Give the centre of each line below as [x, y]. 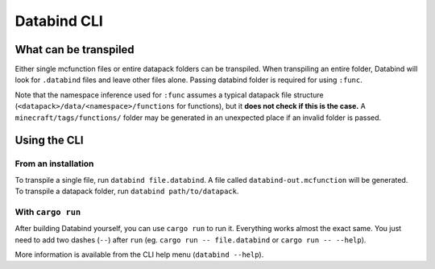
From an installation [54, 163]
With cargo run [48, 212]
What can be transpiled [75, 50]
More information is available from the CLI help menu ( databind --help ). [139, 255]
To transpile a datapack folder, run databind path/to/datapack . [127, 191]
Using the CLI [49, 141]
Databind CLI [59, 21]
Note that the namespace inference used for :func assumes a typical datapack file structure [169, 95]
